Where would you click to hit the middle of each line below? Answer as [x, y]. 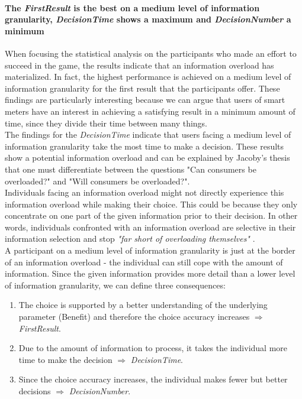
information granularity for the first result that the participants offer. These [142, 88]
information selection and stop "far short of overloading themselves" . [130, 239]
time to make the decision [65, 359]
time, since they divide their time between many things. [106, 123]
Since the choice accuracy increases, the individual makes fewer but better [153, 379]
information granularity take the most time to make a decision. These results [144, 146]
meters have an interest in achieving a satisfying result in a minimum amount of [150, 111]
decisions [35, 391]
